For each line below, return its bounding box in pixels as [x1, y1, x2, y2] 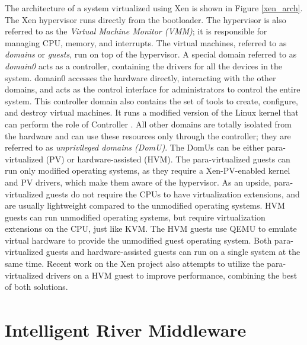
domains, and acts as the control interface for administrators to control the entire [5, 83, 300, 95]
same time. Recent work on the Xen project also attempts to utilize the [5, 257, 264, 270]
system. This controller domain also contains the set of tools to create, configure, [5, 94, 298, 107]
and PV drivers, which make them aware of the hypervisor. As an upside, [5, 175, 271, 188]
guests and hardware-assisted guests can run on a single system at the [46, 245, 300, 258]
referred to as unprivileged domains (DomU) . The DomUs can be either [5, 141, 264, 154]
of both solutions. [5, 280, 68, 293]
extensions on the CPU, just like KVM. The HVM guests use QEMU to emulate [5, 222, 297, 235]
